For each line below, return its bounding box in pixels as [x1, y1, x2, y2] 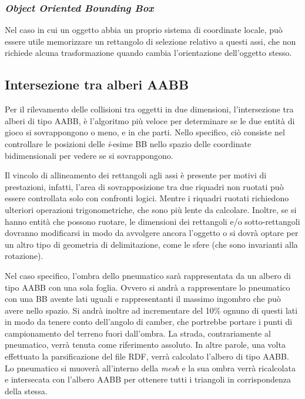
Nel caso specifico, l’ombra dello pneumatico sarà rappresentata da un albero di [5, 269, 291, 281]
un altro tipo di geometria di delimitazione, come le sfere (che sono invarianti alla [5, 238, 298, 250]
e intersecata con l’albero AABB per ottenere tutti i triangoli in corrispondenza [5, 373, 291, 385]
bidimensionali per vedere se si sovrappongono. [5, 149, 173, 161]
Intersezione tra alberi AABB [5, 75, 189, 94]
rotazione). [5, 250, 43, 262]
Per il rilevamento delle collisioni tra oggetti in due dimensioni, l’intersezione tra [5, 103, 294, 115]
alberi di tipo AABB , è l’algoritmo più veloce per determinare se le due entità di [5, 114, 295, 127]
